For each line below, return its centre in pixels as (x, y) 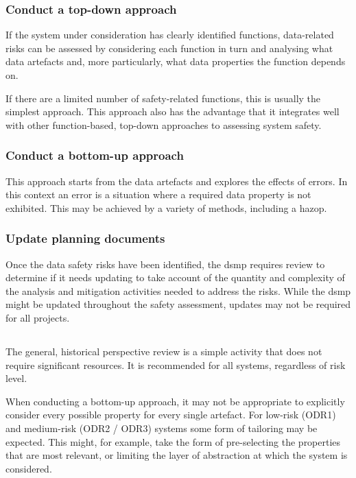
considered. (29, 468)
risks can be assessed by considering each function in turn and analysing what (169, 48)
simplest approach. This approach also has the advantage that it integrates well (173, 111)
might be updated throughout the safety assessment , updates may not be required (178, 304)
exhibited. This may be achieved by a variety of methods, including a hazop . (166, 207)
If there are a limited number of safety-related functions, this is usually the (163, 98)
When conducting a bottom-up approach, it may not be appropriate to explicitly (175, 401)
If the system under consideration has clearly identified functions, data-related (170, 35)
